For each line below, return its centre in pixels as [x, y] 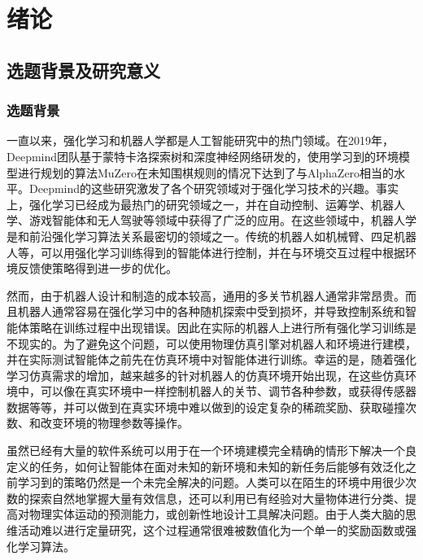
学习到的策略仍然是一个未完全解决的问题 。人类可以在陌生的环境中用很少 [211, 482]
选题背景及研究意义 [83, 70]
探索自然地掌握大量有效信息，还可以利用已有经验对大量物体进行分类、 [217, 498]
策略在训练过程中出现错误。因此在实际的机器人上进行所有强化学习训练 [217, 327]
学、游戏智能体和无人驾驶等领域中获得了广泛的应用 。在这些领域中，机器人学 [211, 220]
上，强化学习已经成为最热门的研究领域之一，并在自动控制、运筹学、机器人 [206, 204]
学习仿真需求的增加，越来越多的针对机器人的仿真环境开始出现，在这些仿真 [206, 375]
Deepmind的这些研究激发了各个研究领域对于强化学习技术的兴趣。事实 [214, 188]
